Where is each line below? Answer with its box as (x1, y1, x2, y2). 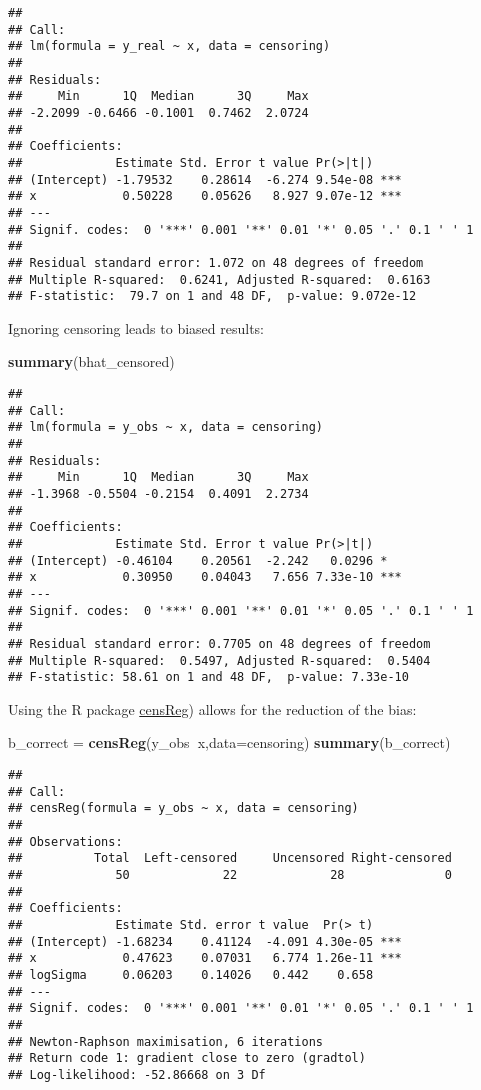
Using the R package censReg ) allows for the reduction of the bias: (8, 698, 417, 719)
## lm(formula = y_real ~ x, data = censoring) (8, 39, 331, 54)
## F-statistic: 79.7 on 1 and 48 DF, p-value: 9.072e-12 (8, 289, 417, 304)
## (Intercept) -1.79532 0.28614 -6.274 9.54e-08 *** (8, 172, 402, 187)
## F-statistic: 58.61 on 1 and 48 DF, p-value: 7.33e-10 (8, 670, 409, 685)
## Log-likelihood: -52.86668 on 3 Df (8, 1067, 266, 1082)
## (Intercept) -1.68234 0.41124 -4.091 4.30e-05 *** (8, 934, 402, 949)
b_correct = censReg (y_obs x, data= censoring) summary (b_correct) (8, 732, 451, 753)
